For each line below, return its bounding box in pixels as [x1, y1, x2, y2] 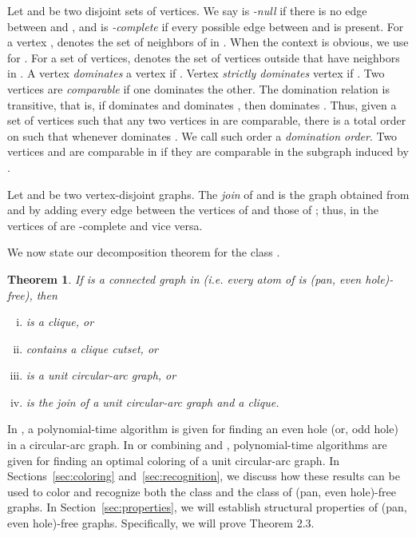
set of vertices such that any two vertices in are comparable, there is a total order [7, 112, 406, 129]
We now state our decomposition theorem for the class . [7, 244, 280, 261]
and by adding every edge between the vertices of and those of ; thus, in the [7, 201, 379, 218]
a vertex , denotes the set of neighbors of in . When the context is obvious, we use [7, 34, 409, 50]
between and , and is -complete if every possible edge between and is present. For [7, 18, 404, 34]
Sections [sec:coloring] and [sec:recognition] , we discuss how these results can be [7, 467, 400, 484]
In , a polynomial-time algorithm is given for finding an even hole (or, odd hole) [7, 420, 398, 437]
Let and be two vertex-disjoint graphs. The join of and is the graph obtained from [7, 185, 410, 202]
